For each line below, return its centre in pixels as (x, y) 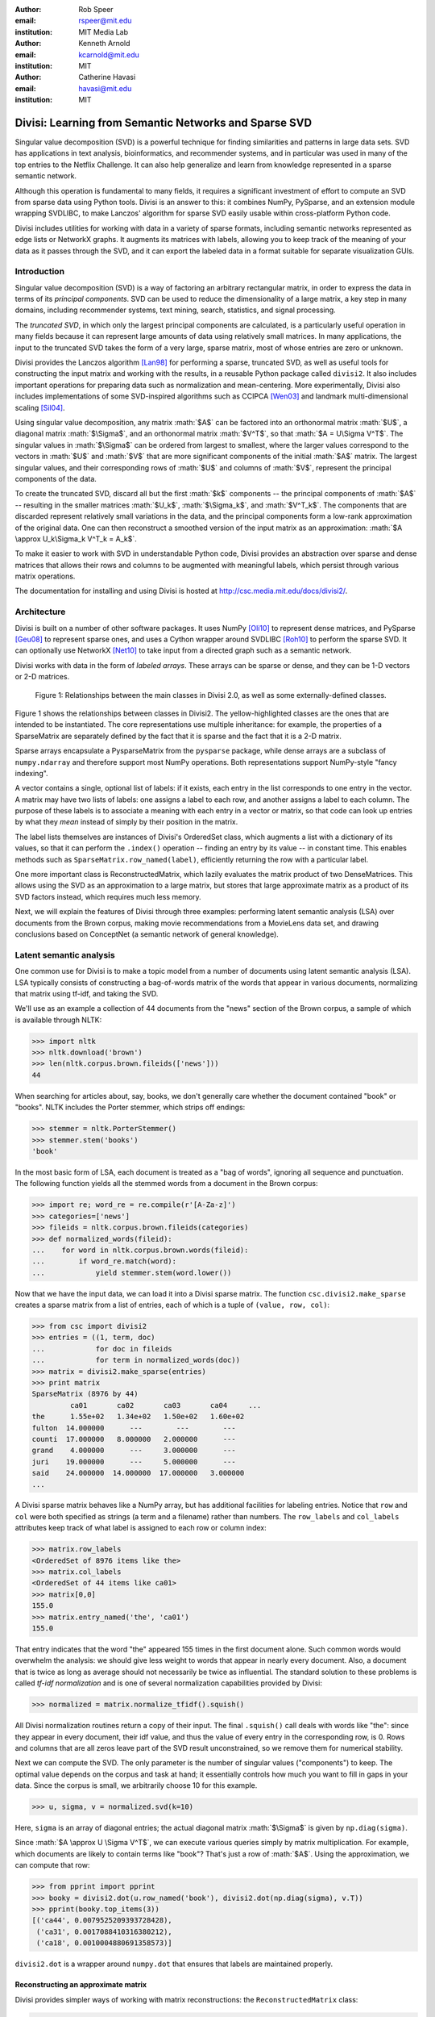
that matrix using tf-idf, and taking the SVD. (87, 993)
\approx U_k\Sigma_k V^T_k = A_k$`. (76, 539)
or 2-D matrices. (42, 677)
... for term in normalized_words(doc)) (136, 1360)
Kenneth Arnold (104, 44)
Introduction (39, 272)
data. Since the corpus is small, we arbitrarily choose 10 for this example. (136, 1785)
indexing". (31, 773)
